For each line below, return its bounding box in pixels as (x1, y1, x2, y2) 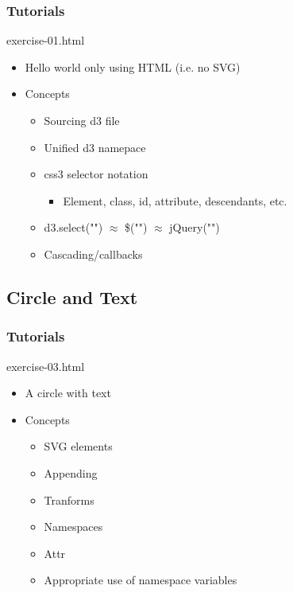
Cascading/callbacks (44, 245, 143, 262)
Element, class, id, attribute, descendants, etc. (63, 192, 287, 209)
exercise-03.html (6, 357, 85, 374)
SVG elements (44, 438, 113, 455)
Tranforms (44, 491, 94, 508)
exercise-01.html (6, 32, 85, 49)
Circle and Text (6, 284, 138, 309)
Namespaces (44, 518, 103, 535)
